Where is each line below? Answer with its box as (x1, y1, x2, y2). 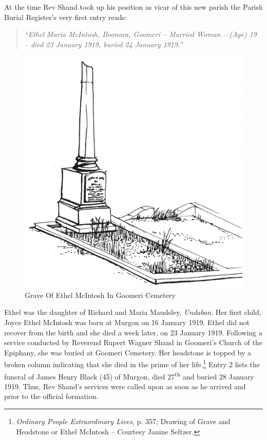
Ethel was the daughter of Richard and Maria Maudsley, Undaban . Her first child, (4, 307, 261, 317)
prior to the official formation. (4, 391, 99, 402)
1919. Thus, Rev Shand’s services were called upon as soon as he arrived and (4, 381, 246, 391)
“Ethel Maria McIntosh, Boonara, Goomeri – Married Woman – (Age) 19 (24, 29, 257, 39)
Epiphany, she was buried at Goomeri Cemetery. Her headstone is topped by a (4, 347, 252, 357)
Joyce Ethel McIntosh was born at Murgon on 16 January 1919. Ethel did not (4, 317, 250, 327)
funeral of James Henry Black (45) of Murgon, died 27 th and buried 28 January (4, 369, 254, 382)
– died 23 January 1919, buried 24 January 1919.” (24, 38, 183, 49)
